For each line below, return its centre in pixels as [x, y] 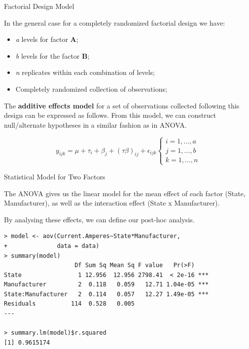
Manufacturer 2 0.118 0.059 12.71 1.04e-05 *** [107, 285]
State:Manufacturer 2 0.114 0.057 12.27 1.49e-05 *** [107, 294]
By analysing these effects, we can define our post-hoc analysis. [99, 219]
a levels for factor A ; [47, 39]
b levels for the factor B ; [53, 55]
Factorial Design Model [39, 6]
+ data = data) [52, 246]
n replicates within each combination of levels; [85, 72]
